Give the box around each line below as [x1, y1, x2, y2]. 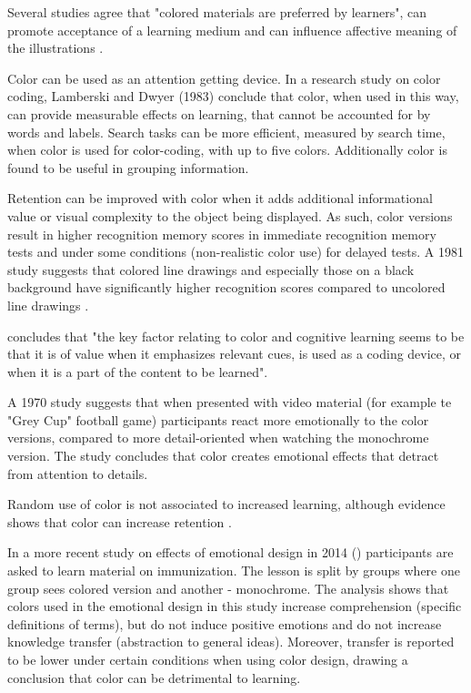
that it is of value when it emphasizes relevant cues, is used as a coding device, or [7, 344, 462, 363]
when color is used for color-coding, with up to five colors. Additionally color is [7, 140, 447, 159]
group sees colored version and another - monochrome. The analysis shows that [7, 578, 449, 597]
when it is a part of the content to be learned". [7, 362, 268, 381]
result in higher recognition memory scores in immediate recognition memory [7, 224, 436, 243]
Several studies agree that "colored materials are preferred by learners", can [7, 3, 427, 21]
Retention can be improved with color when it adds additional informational [7, 189, 433, 208]
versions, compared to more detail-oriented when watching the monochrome [7, 428, 429, 447]
